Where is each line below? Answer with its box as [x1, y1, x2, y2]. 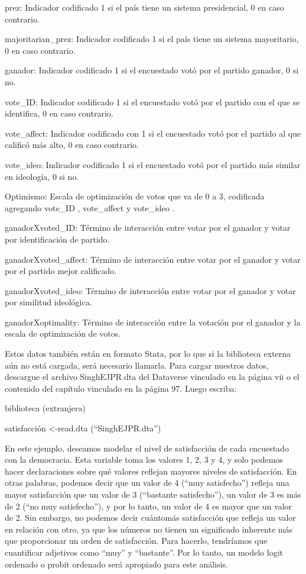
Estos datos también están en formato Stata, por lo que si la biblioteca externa [5, 347, 291, 360]
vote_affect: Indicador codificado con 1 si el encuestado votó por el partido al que [5, 127, 301, 139]
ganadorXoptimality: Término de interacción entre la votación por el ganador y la [5, 315, 301, 328]
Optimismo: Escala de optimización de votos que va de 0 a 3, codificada [5, 190, 265, 202]
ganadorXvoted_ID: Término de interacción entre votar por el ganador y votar [5, 221, 291, 234]
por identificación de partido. [5, 233, 110, 245]
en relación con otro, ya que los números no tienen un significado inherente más [5, 523, 292, 535]
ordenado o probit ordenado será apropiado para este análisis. [5, 557, 228, 570]
